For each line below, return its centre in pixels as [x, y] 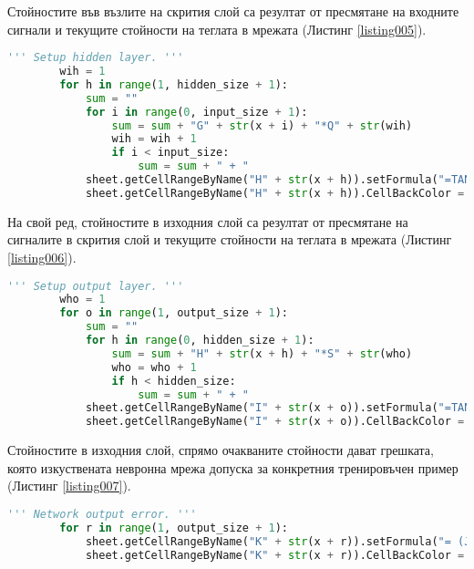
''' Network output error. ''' [102, 514]
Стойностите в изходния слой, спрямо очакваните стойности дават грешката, [221, 450]
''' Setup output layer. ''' [96, 286]
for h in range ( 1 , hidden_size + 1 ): [174, 84]
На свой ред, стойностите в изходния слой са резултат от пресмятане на [208, 221]
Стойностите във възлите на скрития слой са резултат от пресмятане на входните [233, 11]
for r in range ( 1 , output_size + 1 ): [174, 528]
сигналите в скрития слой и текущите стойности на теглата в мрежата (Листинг [230, 239]
